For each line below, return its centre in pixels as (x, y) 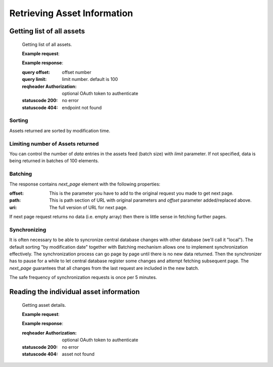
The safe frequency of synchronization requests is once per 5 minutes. (83, 278)
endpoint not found (82, 107)
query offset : (36, 72)
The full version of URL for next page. (88, 207)
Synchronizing (28, 230)
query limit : (34, 79)
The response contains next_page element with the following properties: (85, 184)
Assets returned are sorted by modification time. (60, 130)
